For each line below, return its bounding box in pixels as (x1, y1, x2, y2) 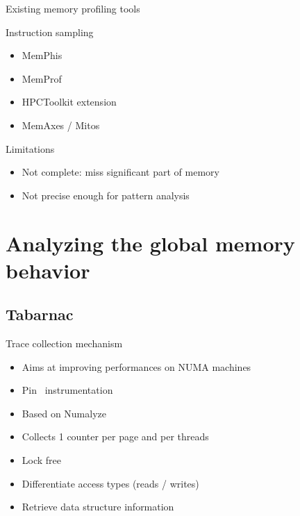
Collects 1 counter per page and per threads (22, 429, 209, 444)
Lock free (22, 453, 62, 467)
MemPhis (22, 48, 62, 63)
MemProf (22, 71, 62, 85)
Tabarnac (6, 303, 74, 325)
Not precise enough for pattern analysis (22, 188, 190, 202)
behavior (6, 256, 90, 284)
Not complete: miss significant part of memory (22, 165, 219, 179)
